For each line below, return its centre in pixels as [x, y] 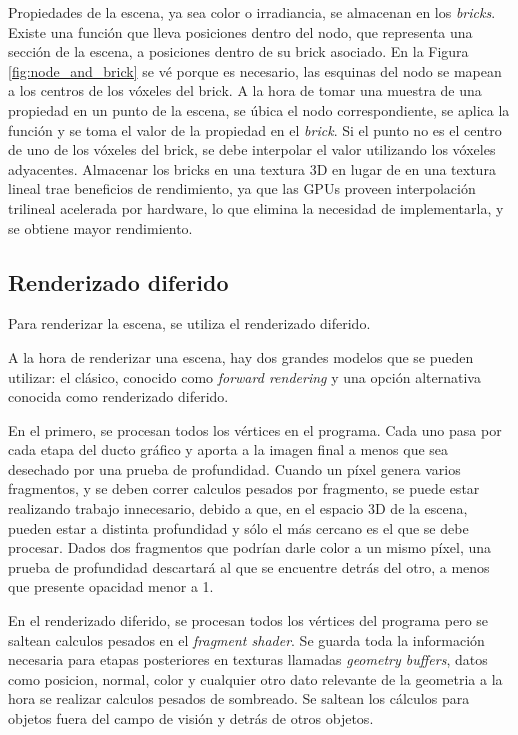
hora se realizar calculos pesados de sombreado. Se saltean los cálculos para [239, 698]
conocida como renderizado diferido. [118, 396]
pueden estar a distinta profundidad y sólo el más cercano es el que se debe [238, 527]
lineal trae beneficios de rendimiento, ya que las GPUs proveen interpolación [242, 188]
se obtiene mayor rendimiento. [100, 227]
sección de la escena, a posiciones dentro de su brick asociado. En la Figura [238, 51]
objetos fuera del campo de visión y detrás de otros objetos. [191, 718]
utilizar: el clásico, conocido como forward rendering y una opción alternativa [244, 376]
